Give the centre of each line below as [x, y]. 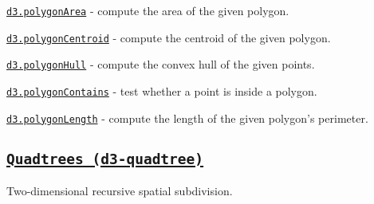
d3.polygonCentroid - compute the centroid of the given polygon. [169, 37]
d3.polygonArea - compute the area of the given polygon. [148, 10]
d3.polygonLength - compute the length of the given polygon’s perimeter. [187, 118]
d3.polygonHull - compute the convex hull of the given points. [161, 64]
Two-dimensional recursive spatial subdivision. [120, 191]
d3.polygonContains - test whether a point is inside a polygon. [162, 90]
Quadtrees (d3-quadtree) [105, 159]
